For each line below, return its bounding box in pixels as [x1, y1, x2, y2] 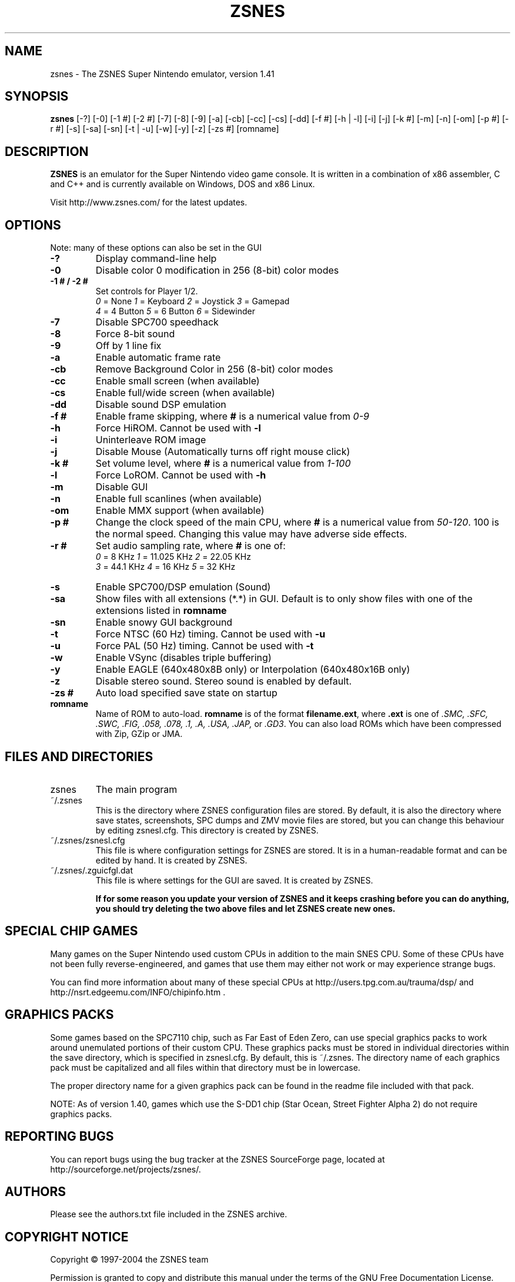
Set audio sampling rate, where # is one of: [95, 540, 286, 552]
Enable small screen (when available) [95, 375, 260, 387]
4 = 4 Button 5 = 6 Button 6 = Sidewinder [95, 306, 255, 317]
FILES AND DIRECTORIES [5, 749, 153, 764]
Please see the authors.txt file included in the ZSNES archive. [50, 1209, 287, 1220]
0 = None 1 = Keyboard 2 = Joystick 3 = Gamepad [95, 296, 290, 307]
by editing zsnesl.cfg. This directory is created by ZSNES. [95, 825, 319, 835]
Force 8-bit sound [95, 328, 175, 340]
